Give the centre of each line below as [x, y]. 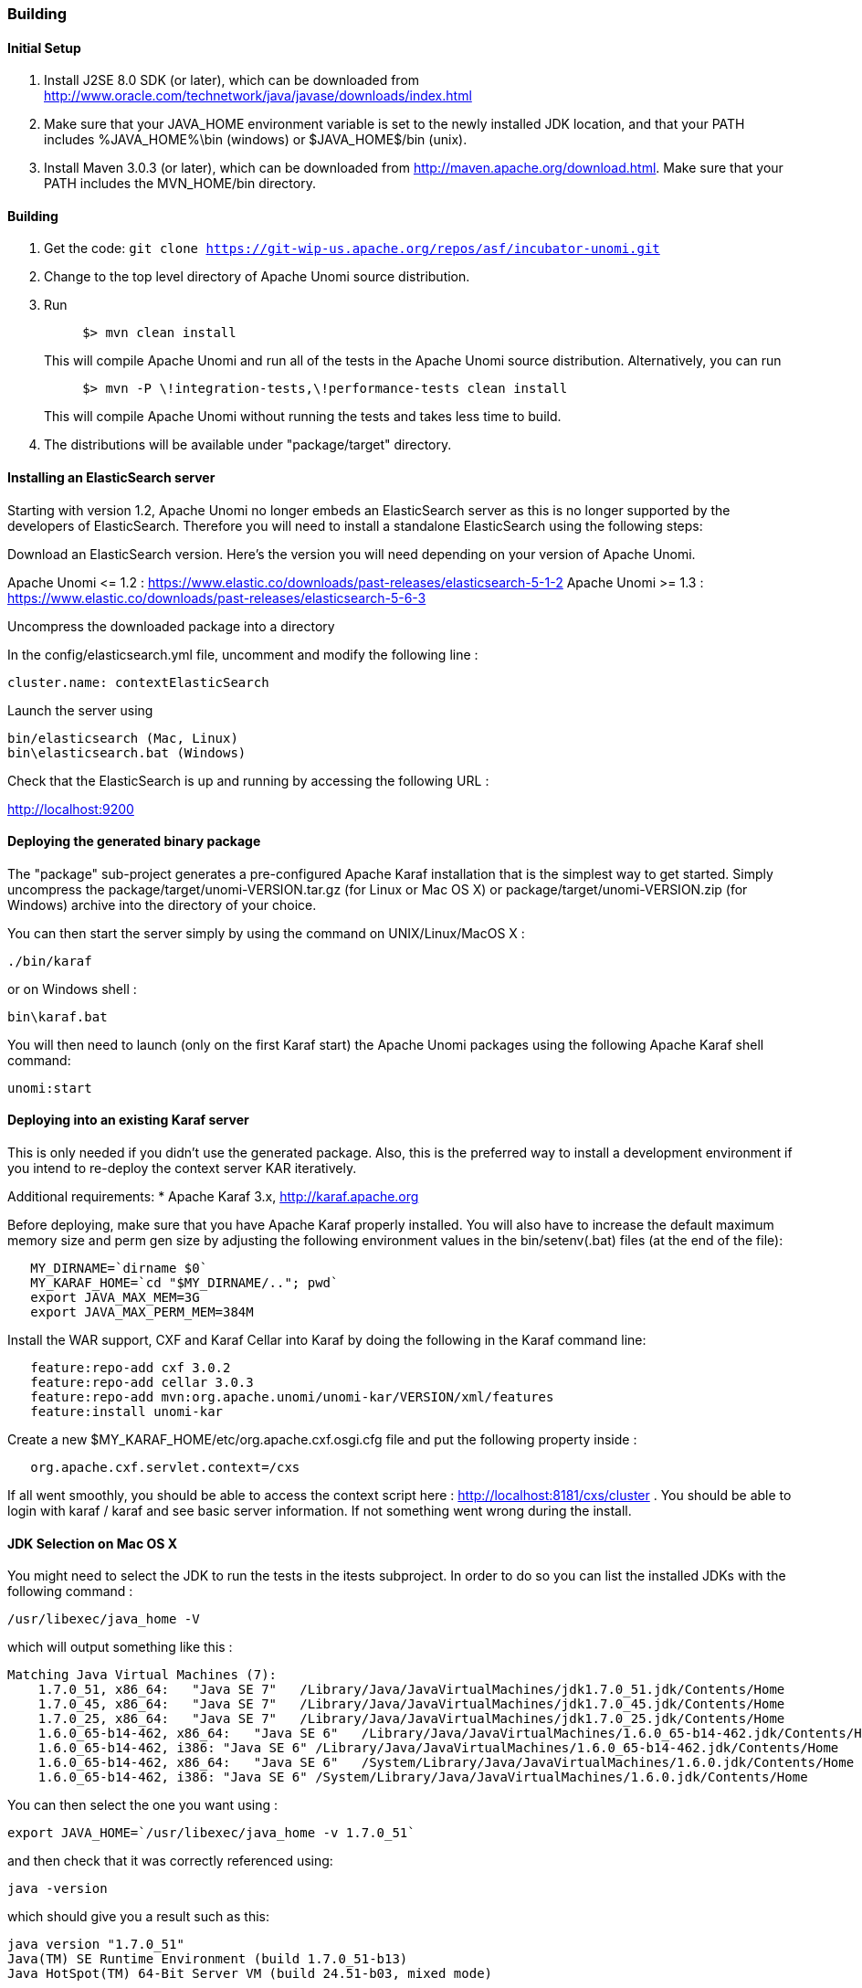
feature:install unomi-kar [127, 1412]
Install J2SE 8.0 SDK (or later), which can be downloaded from [232, 80]
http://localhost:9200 [71, 809]
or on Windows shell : [72, 989]
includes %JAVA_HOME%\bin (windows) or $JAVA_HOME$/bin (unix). [256, 140]
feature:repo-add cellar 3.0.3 [142, 1383]
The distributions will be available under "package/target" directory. [248, 445]
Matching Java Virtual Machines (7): [142, 1675]
